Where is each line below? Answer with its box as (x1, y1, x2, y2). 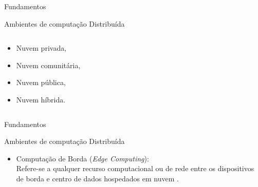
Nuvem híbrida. (16, 94, 66, 105)
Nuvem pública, (16, 77, 66, 88)
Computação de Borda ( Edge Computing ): (16, 153, 149, 163)
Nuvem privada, (16, 43, 67, 53)
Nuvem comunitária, (16, 59, 81, 70)
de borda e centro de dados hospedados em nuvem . (16, 173, 179, 183)
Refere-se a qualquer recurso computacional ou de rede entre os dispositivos (16, 163, 254, 174)
